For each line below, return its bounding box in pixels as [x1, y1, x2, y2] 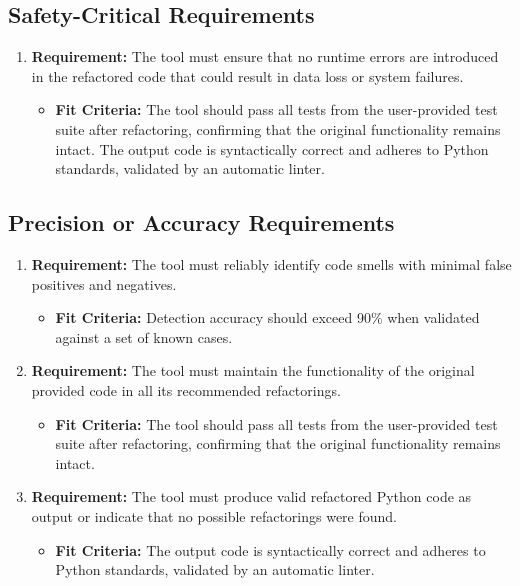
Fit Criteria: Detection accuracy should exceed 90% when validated [55, 307, 480, 328]
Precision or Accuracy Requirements [8, 207, 395, 238]
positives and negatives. [31, 273, 177, 294]
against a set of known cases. [55, 326, 233, 347]
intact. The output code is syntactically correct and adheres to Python [55, 138, 489, 159]
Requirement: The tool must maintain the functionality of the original [31, 360, 475, 381]
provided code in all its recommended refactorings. [31, 379, 341, 400]
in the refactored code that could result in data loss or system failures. [31, 65, 464, 86]
